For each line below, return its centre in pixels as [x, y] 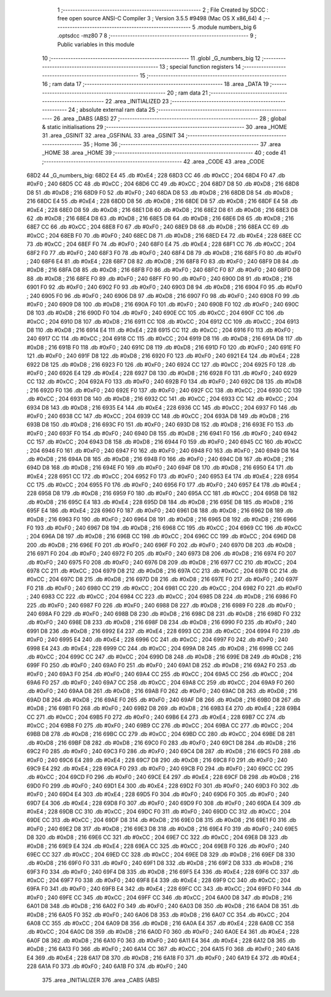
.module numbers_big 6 [226, 27]
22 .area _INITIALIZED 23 [137, 101]
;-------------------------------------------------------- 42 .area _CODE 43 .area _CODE [153, 161]
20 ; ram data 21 [187, 93]
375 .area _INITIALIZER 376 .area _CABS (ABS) [101, 980]
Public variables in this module [96, 44]
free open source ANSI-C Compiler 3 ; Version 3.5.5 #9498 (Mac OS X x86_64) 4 [160, 18]
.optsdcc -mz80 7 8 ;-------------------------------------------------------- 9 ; [157, 36]
